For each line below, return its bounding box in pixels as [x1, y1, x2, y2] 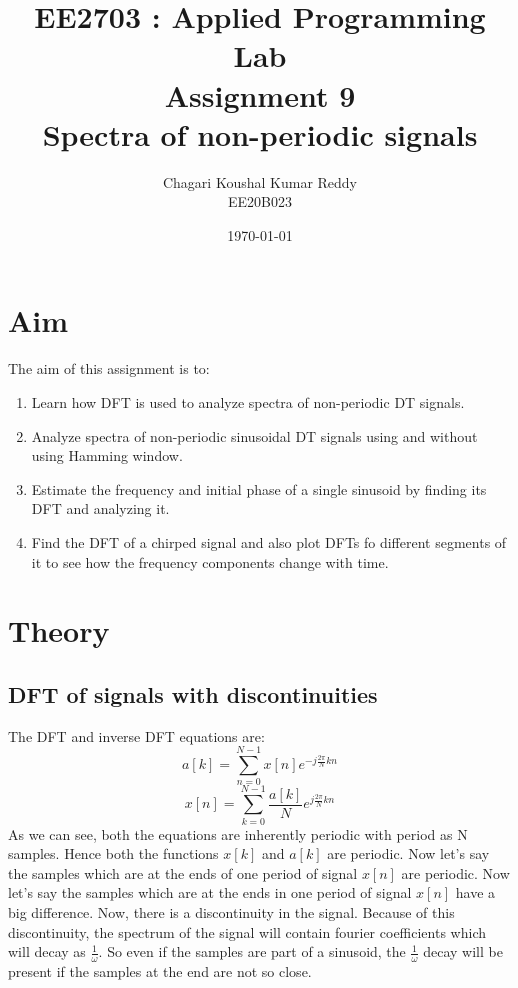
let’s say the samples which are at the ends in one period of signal [8, 882, 412, 903]
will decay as [8, 941, 86, 962]
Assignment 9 [164, 74, 356, 115]
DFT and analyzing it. [31, 498, 170, 519]
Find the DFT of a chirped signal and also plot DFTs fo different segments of [31, 531, 507, 552]
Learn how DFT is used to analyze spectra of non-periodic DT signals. [31, 392, 465, 412]
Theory [8, 610, 110, 651]
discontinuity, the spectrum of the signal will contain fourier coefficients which [8, 921, 486, 942]
